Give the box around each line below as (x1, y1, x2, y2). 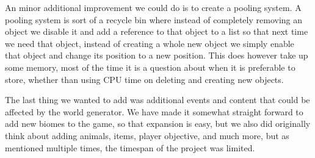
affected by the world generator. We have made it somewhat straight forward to (5, 105, 303, 118)
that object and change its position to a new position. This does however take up (5, 49, 308, 62)
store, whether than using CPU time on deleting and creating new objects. (5, 73, 284, 85)
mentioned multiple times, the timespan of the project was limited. (5, 141, 255, 154)
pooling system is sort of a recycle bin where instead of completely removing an (5, 13, 303, 26)
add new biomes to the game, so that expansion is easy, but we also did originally (5, 117, 311, 130)
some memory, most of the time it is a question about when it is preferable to (5, 60, 295, 73)
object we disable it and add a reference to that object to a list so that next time (5, 25, 308, 38)
